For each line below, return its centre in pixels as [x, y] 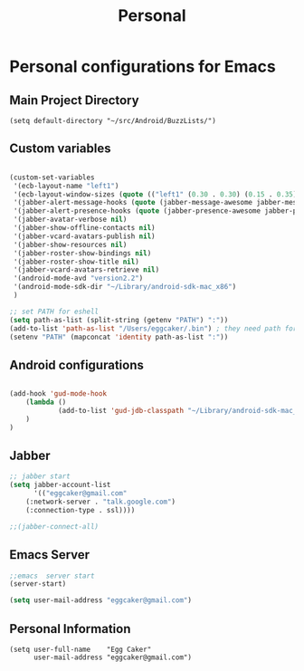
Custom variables [60, 149]
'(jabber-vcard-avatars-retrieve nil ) [86, 270]
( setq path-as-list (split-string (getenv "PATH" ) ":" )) [119, 320]
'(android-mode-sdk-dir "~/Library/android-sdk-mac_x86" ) [125, 287]
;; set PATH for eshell [54, 312]
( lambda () [46, 403]
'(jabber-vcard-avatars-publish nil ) [84, 236]
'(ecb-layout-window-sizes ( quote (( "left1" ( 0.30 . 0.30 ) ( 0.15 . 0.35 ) [155, 194]
